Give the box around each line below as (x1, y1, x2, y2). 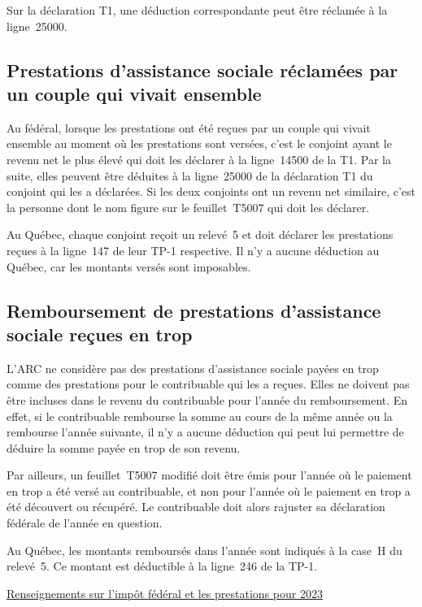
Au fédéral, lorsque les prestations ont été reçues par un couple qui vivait (7, 119, 371, 136)
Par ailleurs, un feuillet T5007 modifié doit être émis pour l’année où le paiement (7, 466, 412, 483)
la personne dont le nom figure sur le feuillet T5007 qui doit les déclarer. (7, 198, 370, 215)
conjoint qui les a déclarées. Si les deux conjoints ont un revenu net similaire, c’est (7, 183, 415, 200)
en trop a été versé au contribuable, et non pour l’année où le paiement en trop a (7, 482, 411, 499)
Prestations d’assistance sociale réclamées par (7, 57, 398, 82)
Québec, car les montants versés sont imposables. (7, 258, 251, 275)
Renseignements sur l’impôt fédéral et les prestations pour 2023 (7, 584, 323, 601)
